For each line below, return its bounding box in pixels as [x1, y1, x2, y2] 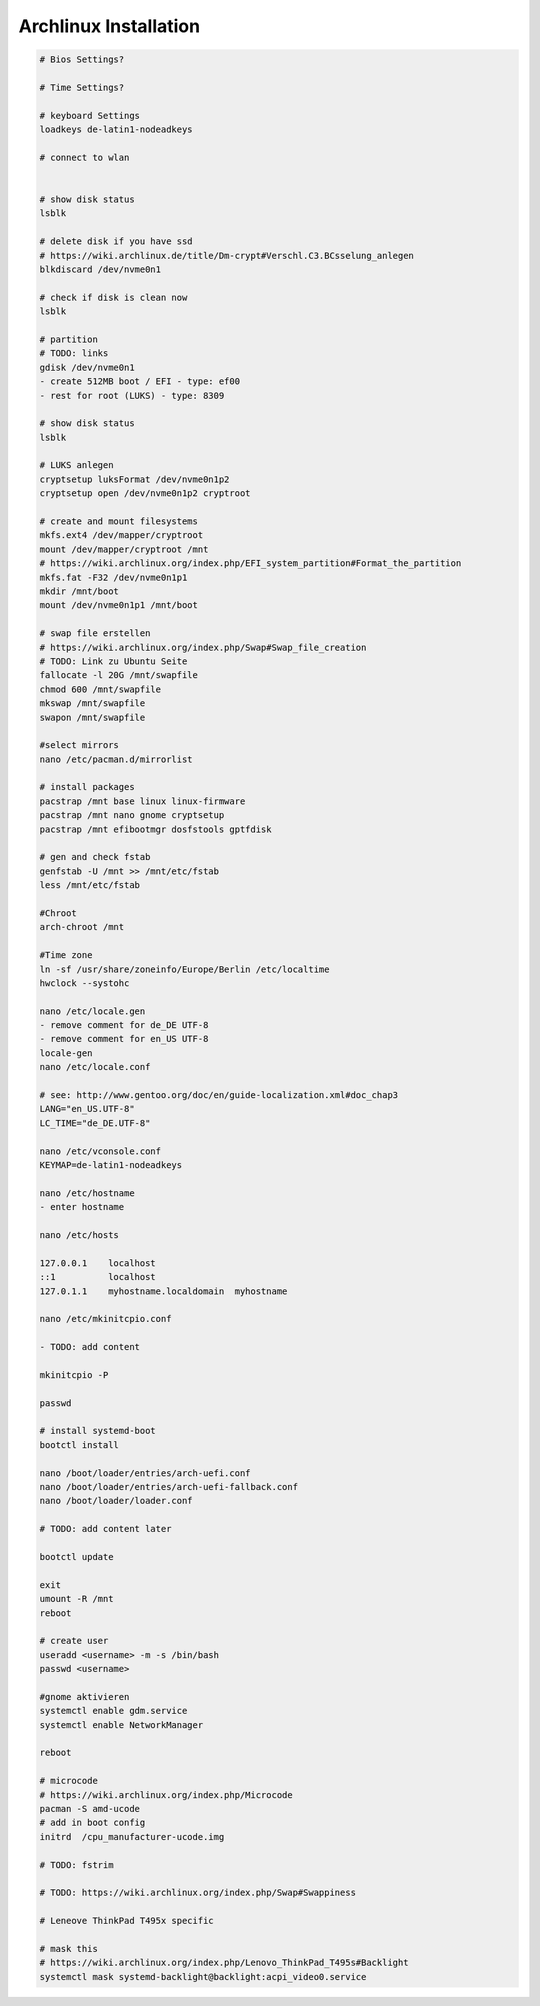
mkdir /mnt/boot [39, 585, 120, 597]
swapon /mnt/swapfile [39, 711, 146, 723]
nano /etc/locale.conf [39, 1061, 151, 1073]
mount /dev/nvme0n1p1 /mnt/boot [39, 600, 199, 611]
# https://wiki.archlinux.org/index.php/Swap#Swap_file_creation [39, 641, 367, 653]
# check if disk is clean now [39, 291, 188, 303]
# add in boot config [39, 1817, 146, 1829]
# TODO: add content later [39, 1523, 172, 1535]
